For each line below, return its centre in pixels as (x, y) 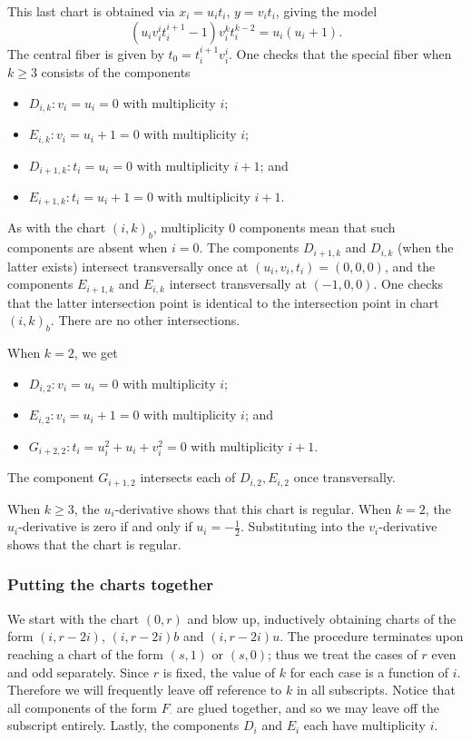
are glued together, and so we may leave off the (308, 707)
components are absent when (88, 247)
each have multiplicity (364, 725)
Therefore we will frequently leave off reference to (145, 690)
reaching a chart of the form (86, 653)
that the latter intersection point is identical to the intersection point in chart (223, 302)
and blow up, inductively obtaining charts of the (322, 618)
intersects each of (188, 477)
